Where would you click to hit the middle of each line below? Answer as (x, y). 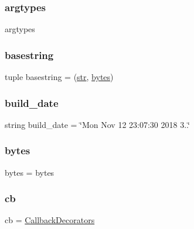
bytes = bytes (30, 172)
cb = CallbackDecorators (50, 220)
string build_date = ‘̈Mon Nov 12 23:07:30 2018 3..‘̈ (97, 124)
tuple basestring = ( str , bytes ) (59, 77)
